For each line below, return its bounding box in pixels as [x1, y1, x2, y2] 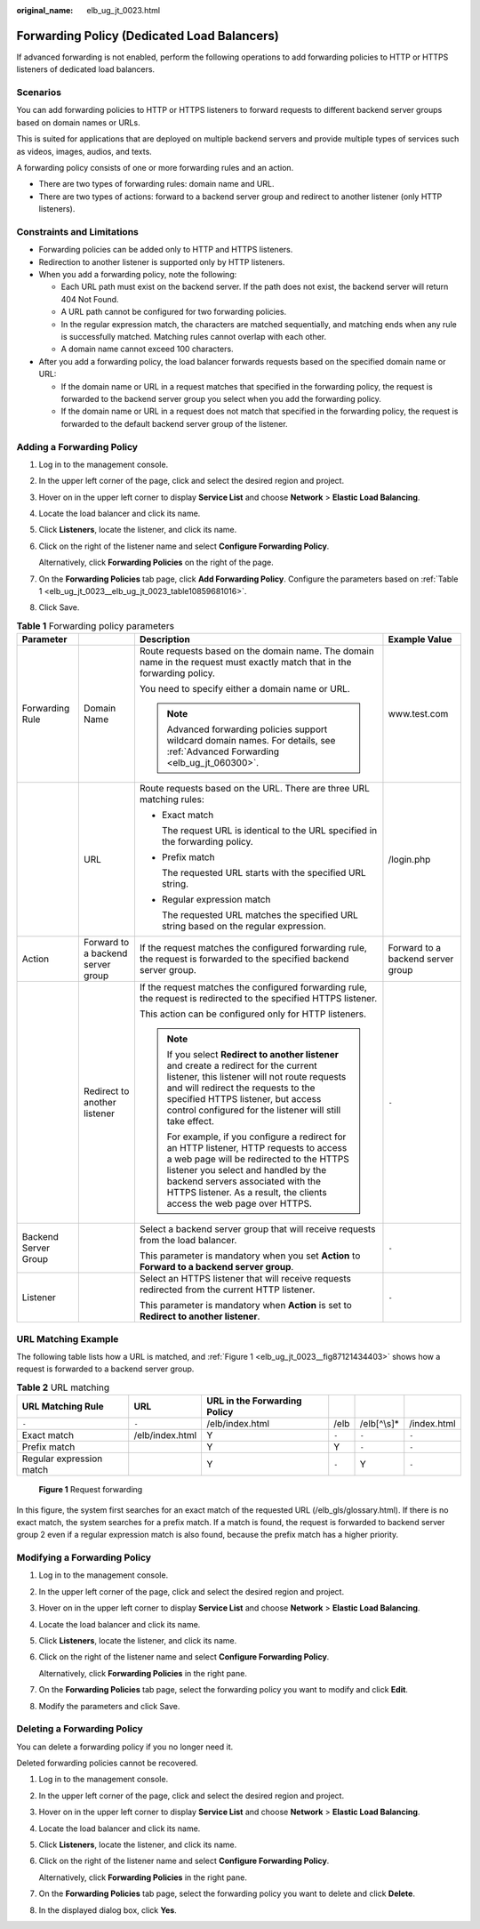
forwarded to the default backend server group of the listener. [60, 418, 288, 429]
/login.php [388, 854, 431, 866]
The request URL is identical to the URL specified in [161, 824, 378, 837]
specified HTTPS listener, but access [166, 1093, 322, 1105]
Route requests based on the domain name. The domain [139, 645, 375, 657]
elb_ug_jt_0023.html [86, 5, 160, 15]
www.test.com [388, 708, 449, 720]
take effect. [166, 1115, 215, 1128]
